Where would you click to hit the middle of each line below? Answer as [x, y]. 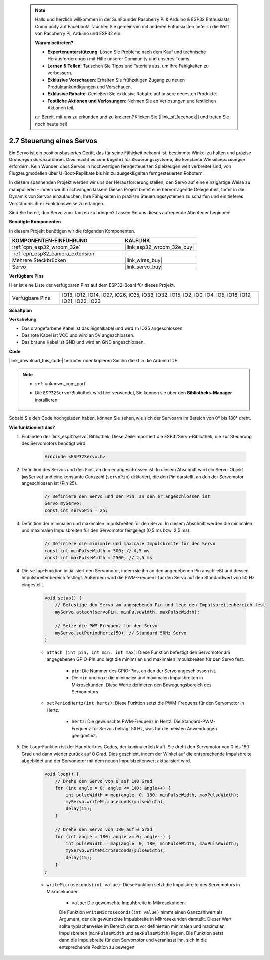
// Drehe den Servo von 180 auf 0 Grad [104, 830]
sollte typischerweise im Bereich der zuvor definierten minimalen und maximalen [142, 926]
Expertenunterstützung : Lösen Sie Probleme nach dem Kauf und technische [127, 52]
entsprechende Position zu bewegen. [97, 947]
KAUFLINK [137, 241]
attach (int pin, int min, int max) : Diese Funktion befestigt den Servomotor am [138, 652]
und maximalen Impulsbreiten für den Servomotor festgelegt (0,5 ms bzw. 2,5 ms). [106, 530]
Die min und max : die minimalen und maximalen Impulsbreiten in [137, 678]
